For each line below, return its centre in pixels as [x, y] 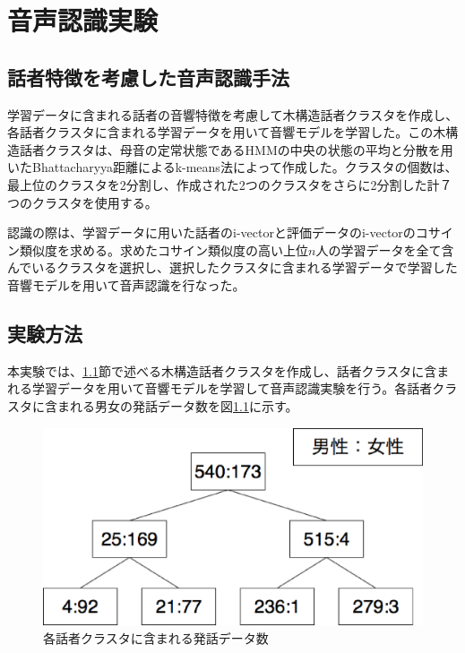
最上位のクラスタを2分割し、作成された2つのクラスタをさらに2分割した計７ [230, 184]
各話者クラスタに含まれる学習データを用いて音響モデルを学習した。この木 [227, 132]
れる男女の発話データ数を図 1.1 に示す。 [184, 405]
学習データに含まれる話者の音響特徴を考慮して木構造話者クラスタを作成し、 [233, 114]
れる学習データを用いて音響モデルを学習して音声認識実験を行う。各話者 [220, 388]
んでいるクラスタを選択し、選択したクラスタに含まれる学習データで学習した [232, 267]
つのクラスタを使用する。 [82, 202]
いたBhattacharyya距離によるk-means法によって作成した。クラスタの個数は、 [232, 167]
